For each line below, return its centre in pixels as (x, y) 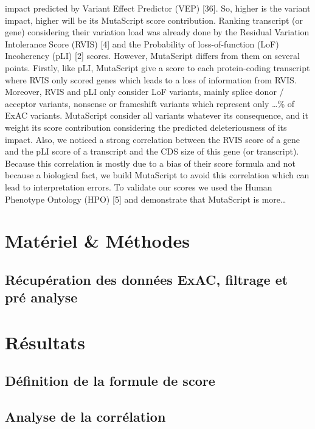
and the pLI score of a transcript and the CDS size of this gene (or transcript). (152, 151)
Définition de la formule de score (110, 381)
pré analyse (41, 297)
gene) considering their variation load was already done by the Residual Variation (157, 32)
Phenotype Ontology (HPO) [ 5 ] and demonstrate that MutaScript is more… (146, 199)
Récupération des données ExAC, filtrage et (147, 279)
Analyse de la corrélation (85, 417)
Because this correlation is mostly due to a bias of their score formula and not (150, 163)
